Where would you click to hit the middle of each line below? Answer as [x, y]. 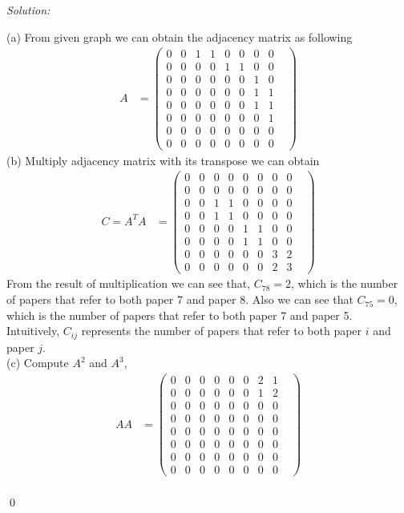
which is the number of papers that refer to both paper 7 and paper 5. [180, 315]
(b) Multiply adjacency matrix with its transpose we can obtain [163, 160]
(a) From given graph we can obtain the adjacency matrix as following [180, 36]
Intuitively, [33, 331]
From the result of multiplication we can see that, [129, 283]
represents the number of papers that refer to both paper [222, 331]
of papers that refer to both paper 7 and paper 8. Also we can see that [180, 299]
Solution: [28, 10]
